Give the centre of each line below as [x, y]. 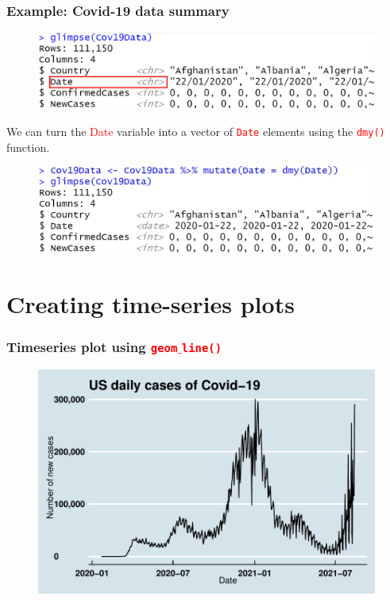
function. [28, 147]
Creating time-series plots [151, 303]
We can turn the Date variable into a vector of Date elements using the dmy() [196, 131]
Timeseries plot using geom [92, 346]
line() [202, 348]
